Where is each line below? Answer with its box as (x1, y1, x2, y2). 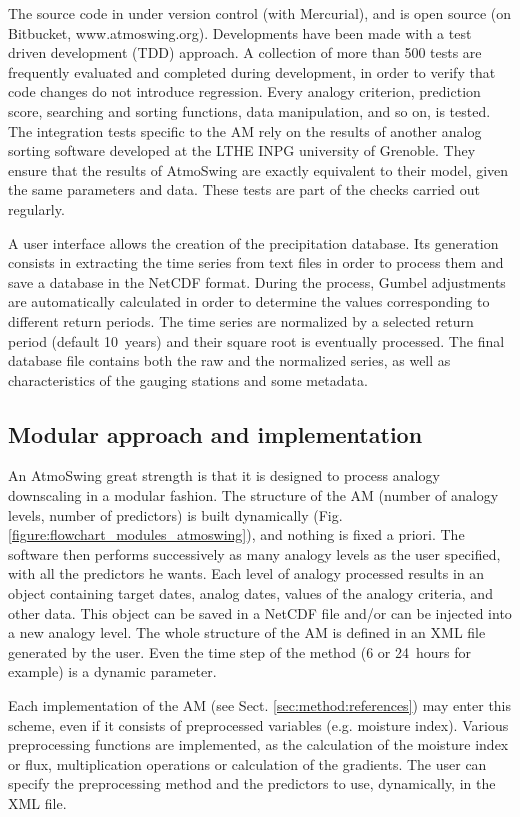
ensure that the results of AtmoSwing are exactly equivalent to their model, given (8, 159, 509, 180)
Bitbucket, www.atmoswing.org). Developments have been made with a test (8, 22, 472, 43)
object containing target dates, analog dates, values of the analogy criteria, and (8, 583, 493, 604)
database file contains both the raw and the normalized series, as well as (8, 350, 451, 371)
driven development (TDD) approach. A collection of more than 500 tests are (8, 42, 482, 63)
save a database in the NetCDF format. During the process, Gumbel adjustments (8, 271, 506, 292)
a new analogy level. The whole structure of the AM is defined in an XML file (8, 622, 486, 643)
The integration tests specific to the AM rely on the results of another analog (8, 120, 482, 141)
